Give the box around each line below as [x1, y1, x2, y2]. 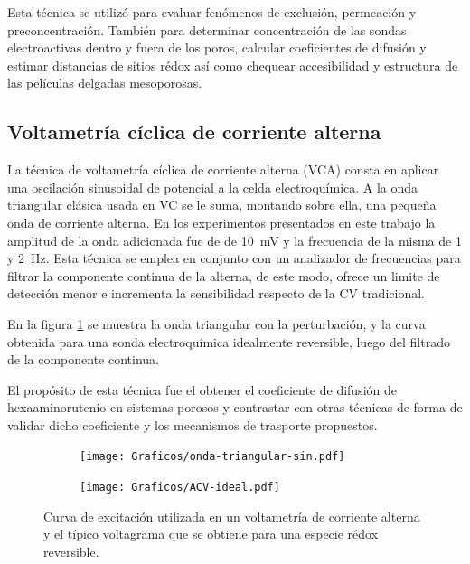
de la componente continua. [7, 350, 159, 369]
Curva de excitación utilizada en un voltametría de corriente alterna [43, 506, 420, 525]
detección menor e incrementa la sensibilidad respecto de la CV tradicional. [7, 284, 425, 303]
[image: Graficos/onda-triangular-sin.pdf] [80, 450, 345, 464]
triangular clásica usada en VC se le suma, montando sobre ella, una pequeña [7, 195, 437, 214]
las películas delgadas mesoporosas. [7, 73, 202, 92]
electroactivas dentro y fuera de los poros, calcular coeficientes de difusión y [7, 38, 427, 57]
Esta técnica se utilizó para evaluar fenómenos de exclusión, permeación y [7, 3, 417, 21]
